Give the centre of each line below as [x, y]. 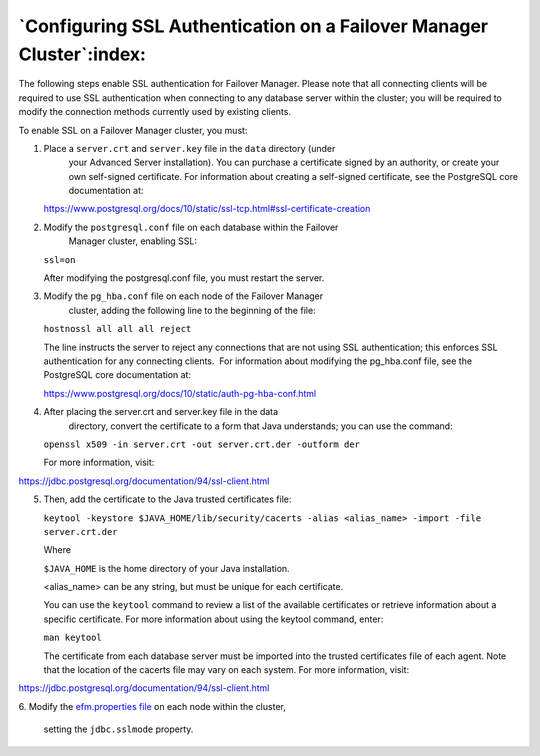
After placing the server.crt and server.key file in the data [161, 412]
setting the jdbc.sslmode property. [118, 729]
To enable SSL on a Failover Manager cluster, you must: [133, 130]
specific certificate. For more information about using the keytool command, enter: [213, 619]
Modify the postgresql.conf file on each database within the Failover [191, 227]
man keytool [72, 638]
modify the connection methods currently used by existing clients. [155, 112]
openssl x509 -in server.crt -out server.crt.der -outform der [201, 444]
